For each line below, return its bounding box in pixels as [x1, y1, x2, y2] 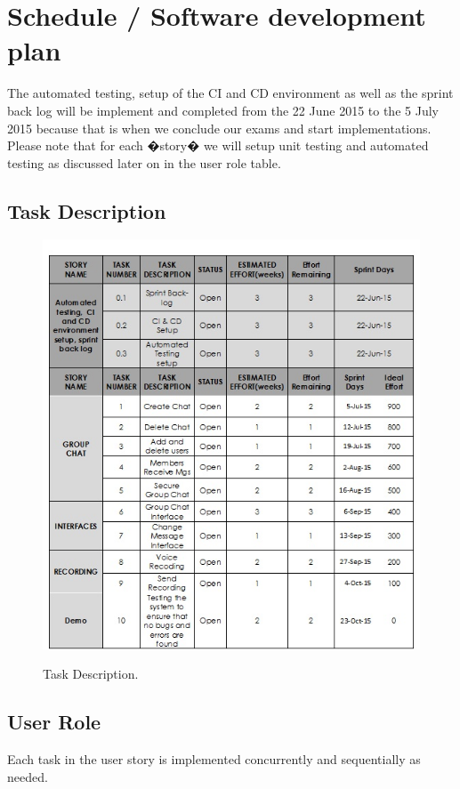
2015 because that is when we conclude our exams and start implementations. [7, 118, 432, 137]
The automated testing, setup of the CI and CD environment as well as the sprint [7, 84, 454, 102]
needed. [7, 767, 48, 785]
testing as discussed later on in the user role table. [7, 153, 281, 172]
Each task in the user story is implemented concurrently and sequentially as [7, 750, 421, 769]
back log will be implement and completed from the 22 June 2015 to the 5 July [7, 101, 439, 119]
